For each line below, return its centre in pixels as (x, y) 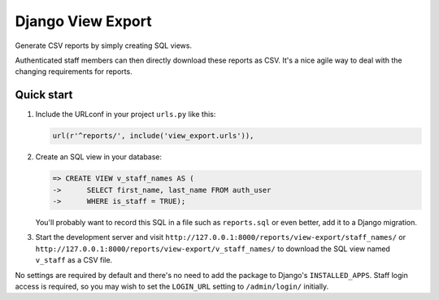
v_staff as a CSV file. (74, 260)
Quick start (44, 95)
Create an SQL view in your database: (99, 157)
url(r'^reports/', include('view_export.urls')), (153, 136)
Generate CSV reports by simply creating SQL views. (104, 46)
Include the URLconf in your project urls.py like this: (126, 115)
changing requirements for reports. (74, 72)
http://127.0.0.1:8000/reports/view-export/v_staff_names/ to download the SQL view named (213, 249)
